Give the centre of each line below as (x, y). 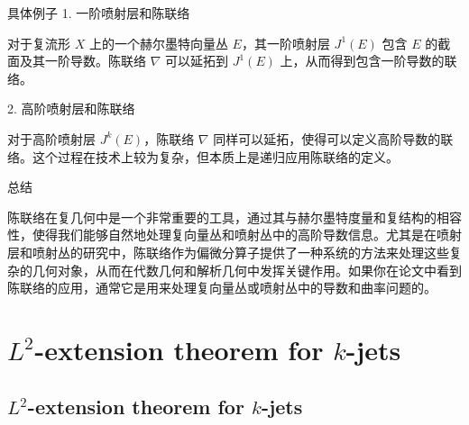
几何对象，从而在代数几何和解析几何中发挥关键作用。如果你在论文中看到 (247, 270)
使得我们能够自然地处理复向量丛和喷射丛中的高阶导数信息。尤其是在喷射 (247, 235)
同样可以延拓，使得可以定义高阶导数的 (327, 138)
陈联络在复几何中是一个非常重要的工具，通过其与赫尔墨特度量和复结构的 (222, 217)
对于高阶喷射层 (51, 138)
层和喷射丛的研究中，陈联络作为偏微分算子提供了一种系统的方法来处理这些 (228, 252)
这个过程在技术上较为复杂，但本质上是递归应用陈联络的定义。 (215, 156)
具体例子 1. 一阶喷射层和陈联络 (99, 13)
